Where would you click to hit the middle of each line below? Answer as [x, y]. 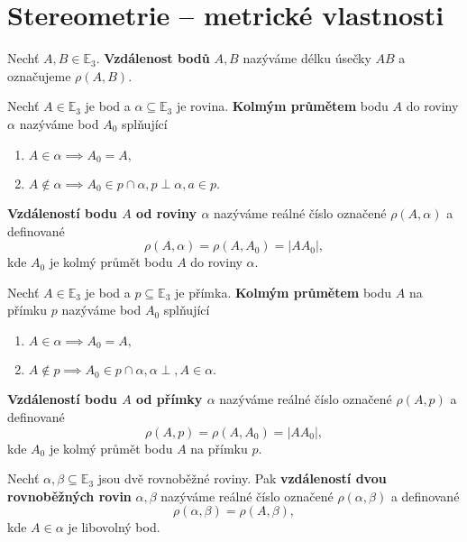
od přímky [169, 399]
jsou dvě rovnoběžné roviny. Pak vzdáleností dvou [242, 478]
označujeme [39, 75]
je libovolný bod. [114, 527]
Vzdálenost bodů [157, 58]
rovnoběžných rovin [69, 496]
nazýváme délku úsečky [307, 58]
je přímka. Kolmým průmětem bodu [284, 292]
